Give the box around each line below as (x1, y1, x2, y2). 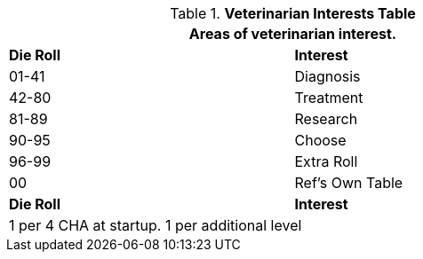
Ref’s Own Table (294, 174, 403, 192)
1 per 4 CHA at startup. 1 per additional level (9, 216, 302, 234)
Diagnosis (294, 67, 361, 85)
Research (294, 110, 358, 128)
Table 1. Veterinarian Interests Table (170, 4, 416, 22)
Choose (294, 131, 347, 149)
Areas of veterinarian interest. (188, 25, 397, 43)
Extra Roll (294, 153, 358, 170)
